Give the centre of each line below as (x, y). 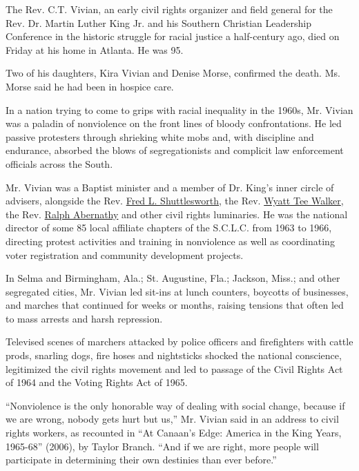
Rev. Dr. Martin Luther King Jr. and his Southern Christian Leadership (158, 22)
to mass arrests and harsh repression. (84, 318)
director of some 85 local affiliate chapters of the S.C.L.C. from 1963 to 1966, (169, 228)
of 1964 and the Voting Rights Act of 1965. (97, 382)
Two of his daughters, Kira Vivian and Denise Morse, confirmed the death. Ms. (173, 73)
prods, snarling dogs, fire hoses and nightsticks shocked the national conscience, (174, 355)
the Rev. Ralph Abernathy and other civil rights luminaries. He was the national (177, 214)
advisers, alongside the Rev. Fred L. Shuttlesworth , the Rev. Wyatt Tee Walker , (175, 201)
